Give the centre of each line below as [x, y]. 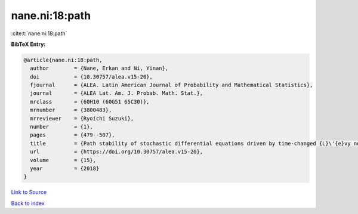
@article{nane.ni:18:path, [63, 60]
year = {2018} [65, 168]
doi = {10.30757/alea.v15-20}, [92, 77]
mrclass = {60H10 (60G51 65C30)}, [90, 102]
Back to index [28, 203]
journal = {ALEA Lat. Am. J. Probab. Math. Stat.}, [117, 93]
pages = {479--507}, [73, 135]
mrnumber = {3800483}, [71, 110]
